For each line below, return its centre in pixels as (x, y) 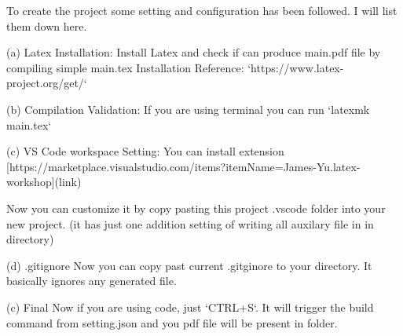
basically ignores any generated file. (92, 281)
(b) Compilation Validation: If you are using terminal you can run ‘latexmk (188, 109)
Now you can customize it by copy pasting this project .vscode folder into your (196, 208)
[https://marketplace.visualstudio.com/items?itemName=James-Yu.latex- (183, 166)
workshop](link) (44, 182)
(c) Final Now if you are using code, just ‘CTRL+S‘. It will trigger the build (190, 307)
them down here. (47, 26)
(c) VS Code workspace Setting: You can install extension (145, 151)
